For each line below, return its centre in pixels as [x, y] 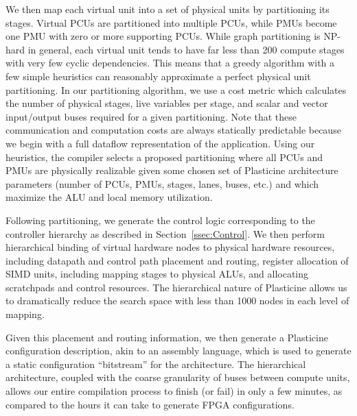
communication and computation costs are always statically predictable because [173, 130]
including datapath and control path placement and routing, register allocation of [177, 260]
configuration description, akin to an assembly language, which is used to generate [178, 351]
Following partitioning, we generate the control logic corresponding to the [160, 220]
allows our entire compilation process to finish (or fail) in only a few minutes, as [174, 391]
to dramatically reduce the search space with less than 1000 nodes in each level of [177, 301]
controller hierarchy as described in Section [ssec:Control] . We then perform [165, 233]
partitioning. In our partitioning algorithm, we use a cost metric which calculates [176, 89]
